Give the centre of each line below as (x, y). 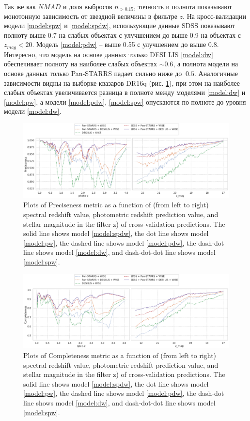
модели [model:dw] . (33, 111)
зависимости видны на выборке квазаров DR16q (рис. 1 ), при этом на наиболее (122, 83)
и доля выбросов (88, 6)
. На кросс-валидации (214, 16)
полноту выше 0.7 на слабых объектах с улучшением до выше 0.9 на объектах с (123, 35)
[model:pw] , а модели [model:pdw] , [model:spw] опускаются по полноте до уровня (125, 101)
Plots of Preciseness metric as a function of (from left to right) (116, 205)
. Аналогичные (216, 73)
